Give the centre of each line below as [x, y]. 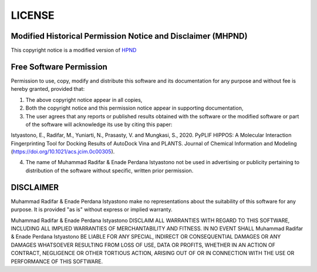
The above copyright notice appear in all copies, [84, 100]
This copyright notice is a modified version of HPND [74, 50]
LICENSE [33, 15]
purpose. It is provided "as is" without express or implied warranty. [92, 210]
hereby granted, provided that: [48, 89]
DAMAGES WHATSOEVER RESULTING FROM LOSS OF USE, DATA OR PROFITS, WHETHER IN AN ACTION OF [143, 245]
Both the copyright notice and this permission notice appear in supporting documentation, [134, 108]
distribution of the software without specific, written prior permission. [109, 171]
